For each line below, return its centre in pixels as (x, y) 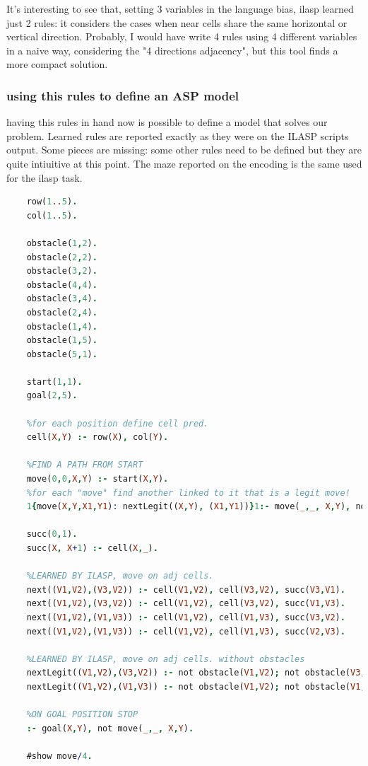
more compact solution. (57, 64)
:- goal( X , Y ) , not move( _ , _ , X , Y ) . (110, 728)
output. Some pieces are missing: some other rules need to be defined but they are (184, 150)
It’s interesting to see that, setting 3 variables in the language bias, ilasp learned (180, 8)
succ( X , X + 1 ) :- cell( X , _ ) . (92, 548)
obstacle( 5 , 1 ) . (62, 354)
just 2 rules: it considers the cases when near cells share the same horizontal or (177, 22)
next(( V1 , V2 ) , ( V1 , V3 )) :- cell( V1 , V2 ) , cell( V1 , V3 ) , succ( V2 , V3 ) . (186, 631)
